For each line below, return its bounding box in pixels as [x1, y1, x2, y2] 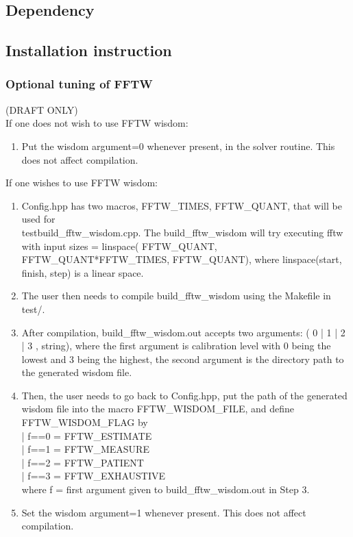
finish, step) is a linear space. [21, 265, 144, 279]
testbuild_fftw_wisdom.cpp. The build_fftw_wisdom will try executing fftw [21, 225, 343, 239]
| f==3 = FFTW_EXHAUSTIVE [21, 469, 166, 483]
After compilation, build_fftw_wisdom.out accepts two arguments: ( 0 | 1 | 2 [21, 325, 345, 339]
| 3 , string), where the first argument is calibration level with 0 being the [21, 338, 331, 353]
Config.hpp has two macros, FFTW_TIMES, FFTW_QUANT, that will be [21, 198, 342, 212]
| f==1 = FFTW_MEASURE [21, 442, 149, 456]
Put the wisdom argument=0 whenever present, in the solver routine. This [21, 138, 335, 153]
